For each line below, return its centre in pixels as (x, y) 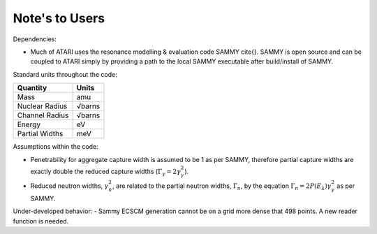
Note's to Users (59, 18)
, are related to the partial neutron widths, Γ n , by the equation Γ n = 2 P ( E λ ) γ (222, 187)
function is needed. (41, 221)
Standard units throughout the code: (65, 74)
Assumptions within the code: (56, 147)
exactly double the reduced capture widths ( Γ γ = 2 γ (106, 172)
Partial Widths (40, 134)
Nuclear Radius (42, 106)
